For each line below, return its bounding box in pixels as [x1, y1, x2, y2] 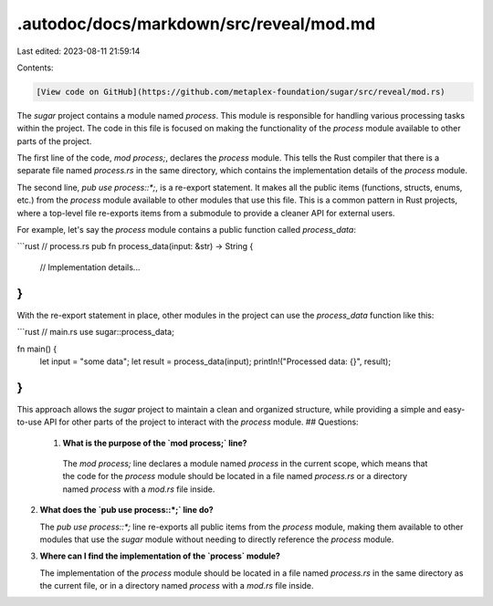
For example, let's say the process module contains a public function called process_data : [16, 225, 356, 235]
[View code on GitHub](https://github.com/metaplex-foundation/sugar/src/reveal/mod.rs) [36, 87, 446, 97]
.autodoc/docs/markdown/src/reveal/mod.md [16, 14, 376, 34]
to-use [16, 416, 43, 428]
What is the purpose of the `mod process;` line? [62, 437, 247, 448]
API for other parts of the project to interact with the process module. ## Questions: [44, 416, 360, 428]
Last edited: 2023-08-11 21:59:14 [16, 46, 141, 57]
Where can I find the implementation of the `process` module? [39, 550, 280, 561]
